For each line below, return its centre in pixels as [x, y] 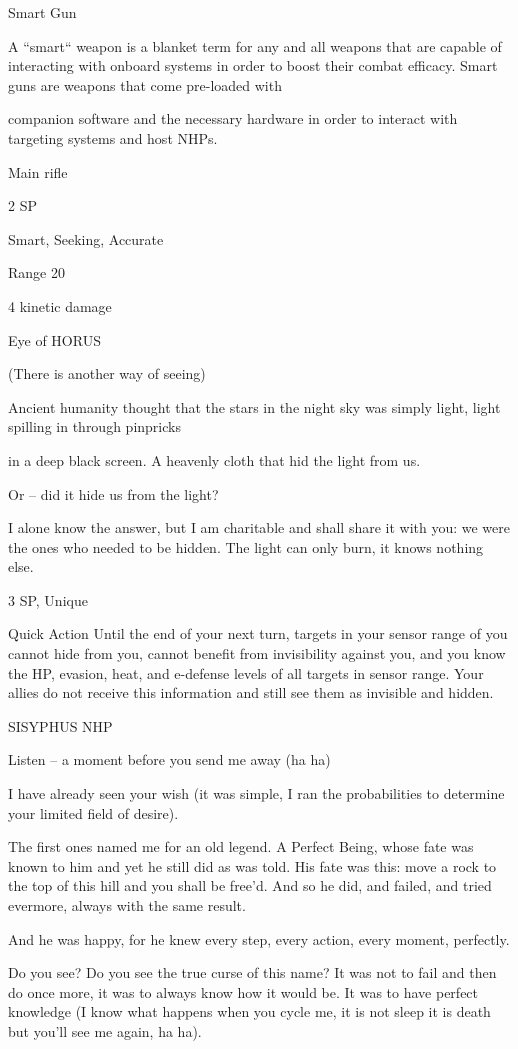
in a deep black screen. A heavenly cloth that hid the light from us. [214, 459]
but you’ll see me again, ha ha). [105, 1030]
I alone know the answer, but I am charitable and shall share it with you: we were [259, 527]
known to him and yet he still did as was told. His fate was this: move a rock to [252, 865]
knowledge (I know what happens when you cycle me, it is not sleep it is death [249, 1011]
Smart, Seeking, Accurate [86, 238]
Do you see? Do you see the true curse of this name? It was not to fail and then [252, 972]
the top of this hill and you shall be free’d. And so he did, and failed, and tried [250, 885]
